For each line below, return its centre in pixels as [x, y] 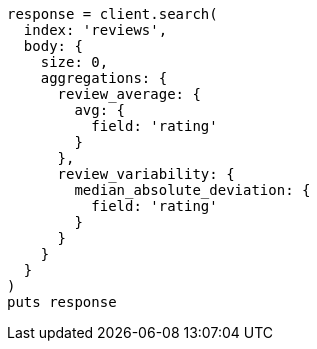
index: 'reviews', [95, 30]
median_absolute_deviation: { [192, 190]
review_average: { [129, 94]
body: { [53, 46]
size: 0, [74, 62]
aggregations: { [104, 78]
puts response [62, 302]
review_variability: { [146, 174]
